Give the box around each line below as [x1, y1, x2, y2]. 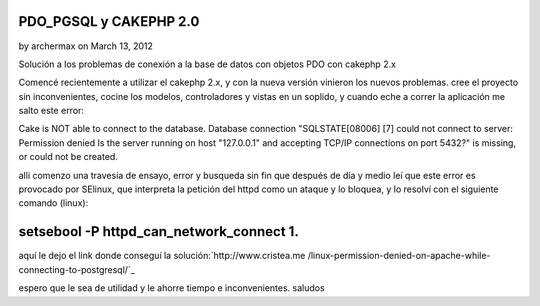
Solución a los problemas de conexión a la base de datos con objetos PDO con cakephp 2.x [18, 58, 397, 70]
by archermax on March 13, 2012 [18, 40, 154, 52]
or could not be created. [18, 151, 119, 163]
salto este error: [18, 105, 85, 117]
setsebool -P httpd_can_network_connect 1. [18, 223, 299, 240]
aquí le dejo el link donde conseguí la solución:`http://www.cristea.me [18, 250, 306, 262]
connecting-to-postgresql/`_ [18, 263, 135, 275]
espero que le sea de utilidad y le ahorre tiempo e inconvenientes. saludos [18, 282, 325, 294]
